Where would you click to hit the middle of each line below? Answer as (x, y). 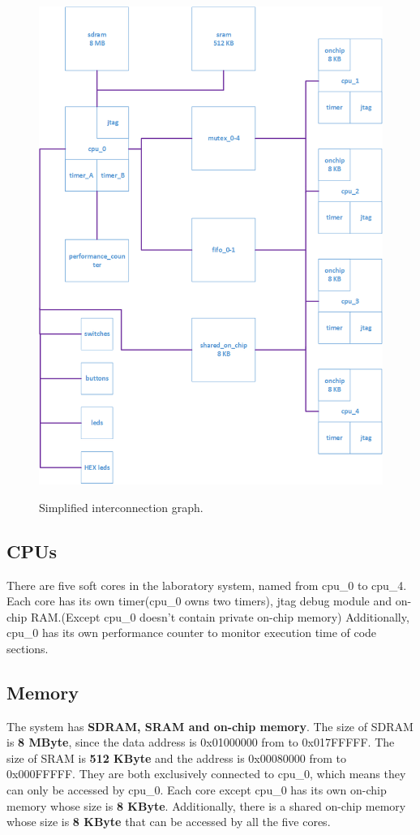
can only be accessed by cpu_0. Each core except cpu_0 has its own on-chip (197, 790)
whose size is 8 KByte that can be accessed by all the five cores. (169, 822)
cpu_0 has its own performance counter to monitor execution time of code (192, 633)
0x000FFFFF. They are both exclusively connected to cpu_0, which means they (206, 774)
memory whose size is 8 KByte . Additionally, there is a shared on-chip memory (206, 805)
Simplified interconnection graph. (121, 507)
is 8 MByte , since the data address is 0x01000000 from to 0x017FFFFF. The (201, 742)
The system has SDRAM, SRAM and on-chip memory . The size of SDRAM (210, 726)
